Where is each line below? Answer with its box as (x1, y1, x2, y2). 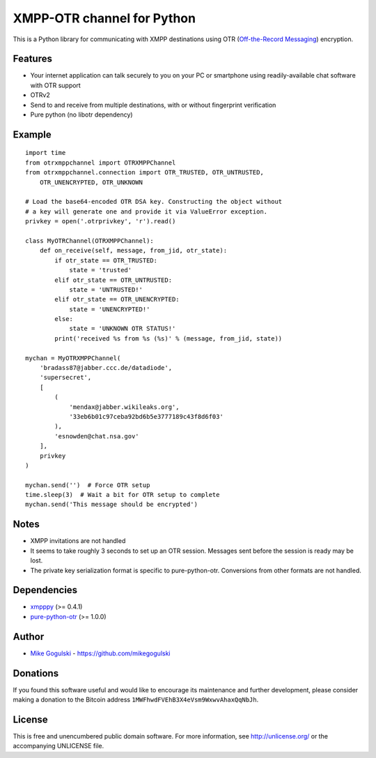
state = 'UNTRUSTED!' (69, 285, 143, 293)
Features (13, 53, 52, 65)
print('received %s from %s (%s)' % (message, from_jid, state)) (54, 334, 283, 342)
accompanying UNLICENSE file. (13, 742, 104, 750)
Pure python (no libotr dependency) (30, 110, 133, 119)
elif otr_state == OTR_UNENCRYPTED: (54, 295, 180, 304)
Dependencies (13, 584, 78, 596)
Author (13, 630, 45, 642)
